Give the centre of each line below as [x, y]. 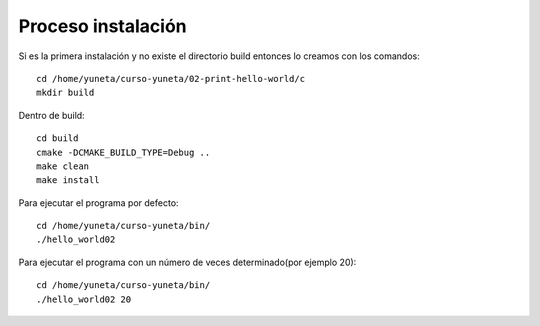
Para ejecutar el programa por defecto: [98, 202]
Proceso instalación [102, 26]
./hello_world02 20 [84, 299]
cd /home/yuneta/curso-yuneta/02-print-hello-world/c [170, 78]
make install [68, 180]
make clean [63, 166]
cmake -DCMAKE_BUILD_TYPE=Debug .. [123, 152]
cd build [57, 138]
